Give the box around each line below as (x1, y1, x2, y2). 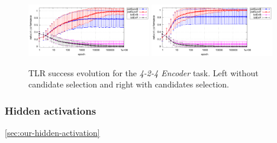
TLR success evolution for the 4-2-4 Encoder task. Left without (28, 66, 259, 79)
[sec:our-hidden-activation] (5, 126, 100, 139)
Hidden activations (5, 103, 96, 118)
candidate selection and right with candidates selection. (28, 78, 229, 90)
